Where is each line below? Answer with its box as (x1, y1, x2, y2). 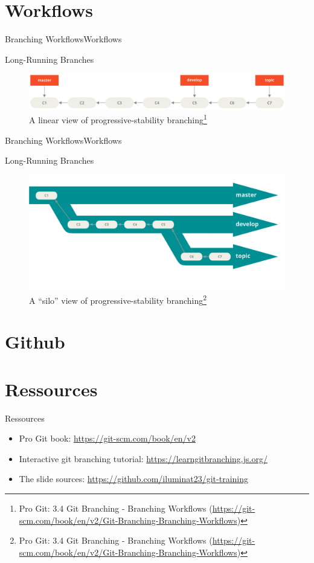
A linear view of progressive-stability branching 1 (29, 112, 207, 126)
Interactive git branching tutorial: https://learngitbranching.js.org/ (19, 452, 268, 465)
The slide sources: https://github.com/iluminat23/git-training (19, 472, 249, 485)
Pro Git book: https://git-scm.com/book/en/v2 (19, 432, 196, 445)
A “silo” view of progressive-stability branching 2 (29, 292, 207, 306)
